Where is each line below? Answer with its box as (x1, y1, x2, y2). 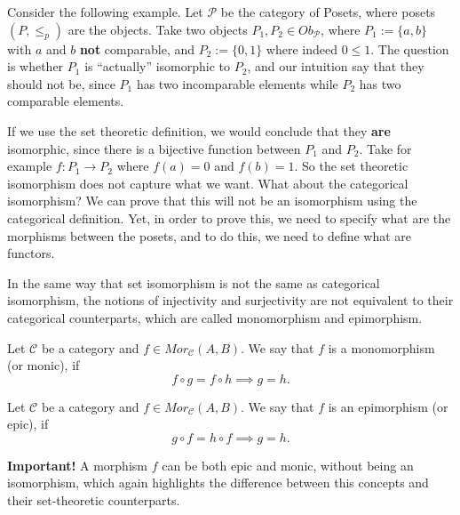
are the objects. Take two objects (67, 20, 248, 38)
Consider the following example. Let (7, 3, 203, 20)
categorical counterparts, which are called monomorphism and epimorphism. (7, 308, 423, 326)
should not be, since (7, 74, 115, 93)
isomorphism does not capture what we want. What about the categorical (7, 173, 408, 192)
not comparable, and (79, 39, 194, 58)
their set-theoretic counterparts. (7, 491, 180, 510)
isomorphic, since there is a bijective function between (7, 139, 301, 157)
